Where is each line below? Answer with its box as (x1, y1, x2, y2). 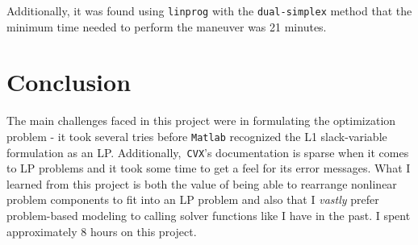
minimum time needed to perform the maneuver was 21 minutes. (6, 18, 327, 35)
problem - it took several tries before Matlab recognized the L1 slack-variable (6, 127, 387, 144)
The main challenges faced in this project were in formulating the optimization (6, 112, 396, 129)
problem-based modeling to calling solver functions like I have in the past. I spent (6, 207, 411, 224)
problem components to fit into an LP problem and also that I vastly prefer (6, 191, 379, 208)
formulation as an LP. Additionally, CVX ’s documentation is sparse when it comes (6, 143, 409, 160)
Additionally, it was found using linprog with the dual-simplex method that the (6, 2, 412, 19)
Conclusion (6, 65, 132, 98)
